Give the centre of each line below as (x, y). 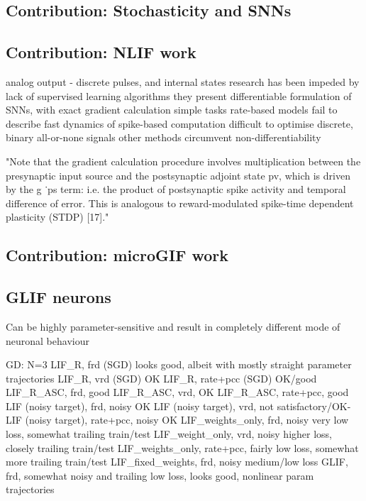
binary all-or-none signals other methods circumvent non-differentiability (163, 137)
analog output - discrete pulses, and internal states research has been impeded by (183, 81)
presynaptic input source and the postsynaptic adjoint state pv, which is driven (178, 175)
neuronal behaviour (48, 340)
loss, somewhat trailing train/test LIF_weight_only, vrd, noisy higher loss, (169, 434)
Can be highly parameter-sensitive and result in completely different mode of (173, 326)
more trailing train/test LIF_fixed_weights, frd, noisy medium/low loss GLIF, (177, 462)
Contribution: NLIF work (101, 52)
